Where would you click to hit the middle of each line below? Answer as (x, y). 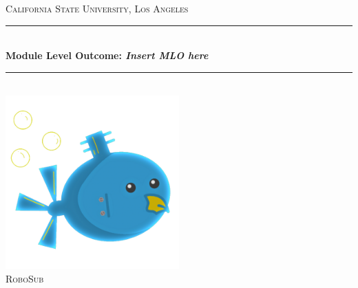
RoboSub (25, 278)
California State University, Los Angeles (97, 8)
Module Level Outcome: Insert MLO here (107, 55)
